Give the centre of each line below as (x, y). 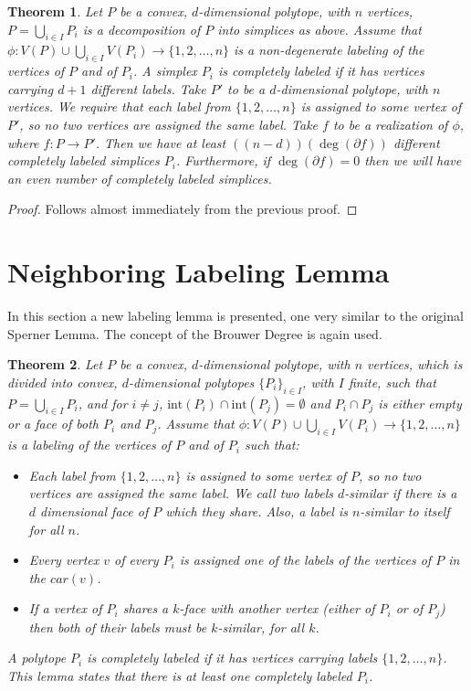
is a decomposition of (141, 29)
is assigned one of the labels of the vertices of (305, 560)
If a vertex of (65, 608)
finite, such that (392, 382)
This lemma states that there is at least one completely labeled (180, 676)
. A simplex (165, 71)
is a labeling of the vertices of (89, 445)
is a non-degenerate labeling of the (329, 50)
